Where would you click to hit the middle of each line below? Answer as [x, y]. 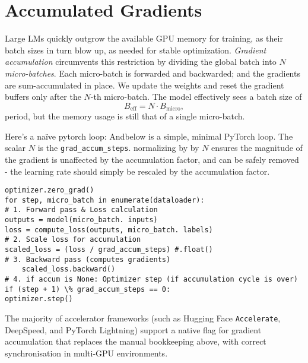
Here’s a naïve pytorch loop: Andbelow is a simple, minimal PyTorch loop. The [149, 136]
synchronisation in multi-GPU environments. [86, 353]
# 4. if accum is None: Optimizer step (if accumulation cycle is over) [151, 280]
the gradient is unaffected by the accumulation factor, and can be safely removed [152, 159]
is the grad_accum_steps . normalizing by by [118, 148]
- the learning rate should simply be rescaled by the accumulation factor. [137, 171]
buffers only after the [43, 97]
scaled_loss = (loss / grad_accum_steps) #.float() [109, 250]
